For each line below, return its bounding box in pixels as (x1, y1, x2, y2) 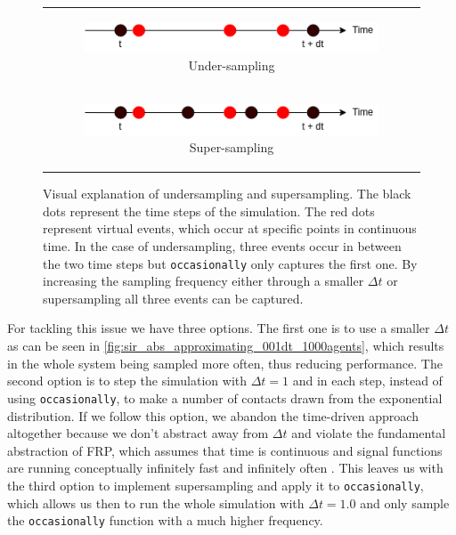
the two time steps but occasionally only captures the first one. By (43, 254, 418, 272)
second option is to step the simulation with (7, 371, 248, 390)
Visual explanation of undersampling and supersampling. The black (43, 184, 411, 203)
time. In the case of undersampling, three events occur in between (43, 237, 402, 255)
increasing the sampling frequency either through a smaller (43, 272, 364, 290)
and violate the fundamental (291, 424, 446, 442)
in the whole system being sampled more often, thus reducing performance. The (7, 353, 443, 372)
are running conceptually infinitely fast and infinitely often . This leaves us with (7, 458, 444, 477)
